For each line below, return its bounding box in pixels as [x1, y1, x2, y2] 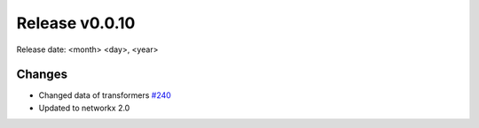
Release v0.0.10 [16, 13, 136, 33]
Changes [16, 67, 68, 82]
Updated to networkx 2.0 [38, 102, 130, 113]
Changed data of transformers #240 [38, 90, 172, 101]
